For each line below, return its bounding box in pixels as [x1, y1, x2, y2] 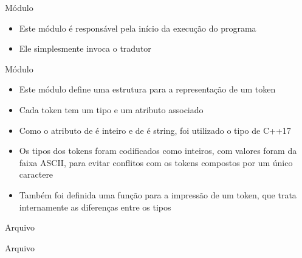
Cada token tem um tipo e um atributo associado [19, 103, 204, 116]
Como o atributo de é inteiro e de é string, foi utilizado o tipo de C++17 [19, 124, 291, 136]
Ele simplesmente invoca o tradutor [19, 42, 151, 55]
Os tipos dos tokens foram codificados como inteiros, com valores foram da [19, 144, 297, 157]
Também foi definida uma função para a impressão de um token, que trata [19, 188, 297, 201]
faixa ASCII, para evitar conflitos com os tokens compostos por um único [19, 156, 293, 169]
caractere [19, 168, 53, 181]
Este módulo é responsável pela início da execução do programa [19, 21, 256, 34]
